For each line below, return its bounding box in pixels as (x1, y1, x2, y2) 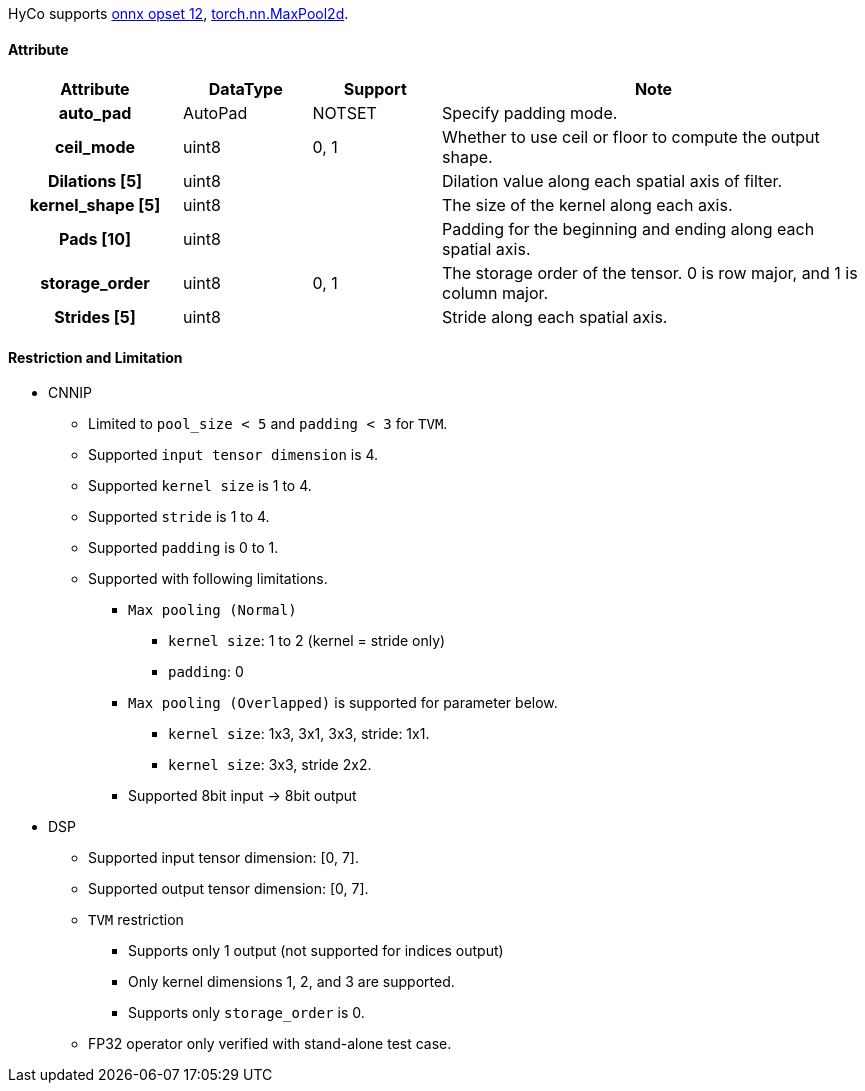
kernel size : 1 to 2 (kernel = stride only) (168, 632, 446, 650)
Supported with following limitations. (88, 570, 328, 588)
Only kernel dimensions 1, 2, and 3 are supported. (128, 973, 455, 991)
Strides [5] (54, 307, 136, 328)
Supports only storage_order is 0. (128, 1004, 365, 1022)
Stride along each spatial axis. (442, 307, 668, 328)
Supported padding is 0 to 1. (88, 539, 279, 557)
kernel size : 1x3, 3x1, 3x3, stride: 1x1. (168, 725, 430, 743)
